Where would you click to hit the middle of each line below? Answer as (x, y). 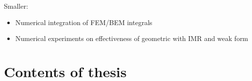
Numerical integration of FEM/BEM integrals (84, 22)
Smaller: (16, 6)
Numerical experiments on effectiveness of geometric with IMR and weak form (132, 38)
